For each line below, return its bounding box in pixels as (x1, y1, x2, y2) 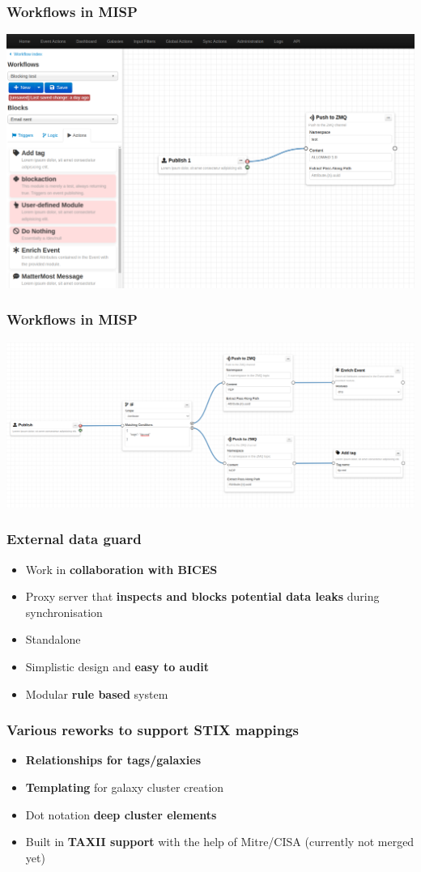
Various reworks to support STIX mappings (6, 720, 299, 740)
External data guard (6, 529, 142, 549)
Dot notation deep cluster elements (25, 806, 217, 823)
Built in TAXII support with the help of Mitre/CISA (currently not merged (25, 833, 415, 850)
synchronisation (25, 603, 103, 620)
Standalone (25, 631, 81, 648)
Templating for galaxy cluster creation (25, 778, 224, 795)
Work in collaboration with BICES (25, 560, 218, 577)
